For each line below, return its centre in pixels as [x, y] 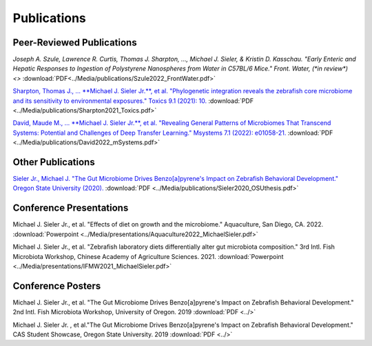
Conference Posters [57, 286]
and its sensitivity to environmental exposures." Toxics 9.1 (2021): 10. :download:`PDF [133, 101]
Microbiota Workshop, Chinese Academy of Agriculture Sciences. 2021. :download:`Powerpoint [148, 256]
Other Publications [54, 162]
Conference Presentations [71, 208]
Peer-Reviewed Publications [75, 42]
